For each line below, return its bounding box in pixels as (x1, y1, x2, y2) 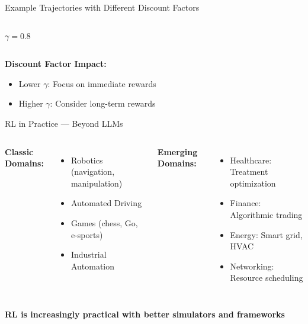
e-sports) (70, 228, 103, 240)
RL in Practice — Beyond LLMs (5, 117, 123, 129)
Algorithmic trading (230, 208, 303, 220)
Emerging (157, 145, 198, 158)
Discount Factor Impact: (5, 57, 107, 70)
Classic (5, 145, 34, 158)
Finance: (230, 197, 261, 209)
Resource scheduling (230, 271, 303, 284)
